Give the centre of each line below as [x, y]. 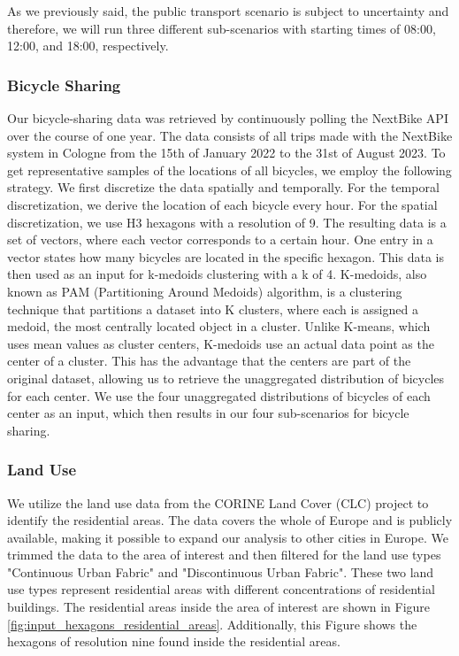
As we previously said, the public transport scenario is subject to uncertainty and [228, 11]
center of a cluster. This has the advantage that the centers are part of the [209, 361]
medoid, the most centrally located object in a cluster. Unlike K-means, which [219, 326]
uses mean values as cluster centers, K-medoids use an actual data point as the [221, 343]
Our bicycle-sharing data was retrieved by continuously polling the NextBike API [228, 118]
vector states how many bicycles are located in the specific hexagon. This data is [226, 256]
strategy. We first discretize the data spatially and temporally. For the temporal [223, 187]
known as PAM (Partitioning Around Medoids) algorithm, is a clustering [205, 291]
